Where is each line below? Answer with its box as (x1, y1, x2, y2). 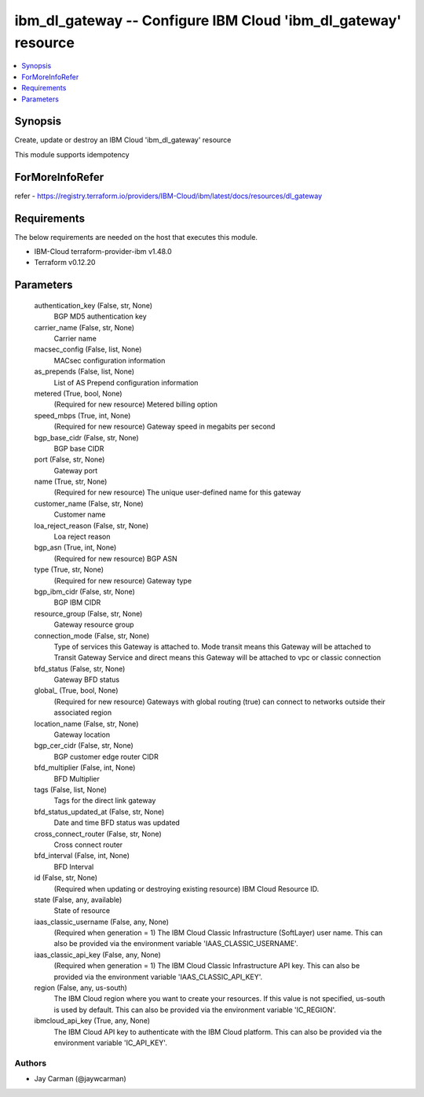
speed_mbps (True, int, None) (34, 410, 131, 420)
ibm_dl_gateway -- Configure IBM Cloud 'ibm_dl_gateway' (14, 12, 402, 29)
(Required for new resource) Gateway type (53, 576, 192, 585)
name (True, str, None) (34, 477, 108, 487)
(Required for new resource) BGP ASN (53, 554, 177, 563)
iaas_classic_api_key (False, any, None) (34, 950, 161, 959)
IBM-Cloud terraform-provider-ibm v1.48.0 (34, 247, 172, 256)
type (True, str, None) (34, 565, 104, 574)
